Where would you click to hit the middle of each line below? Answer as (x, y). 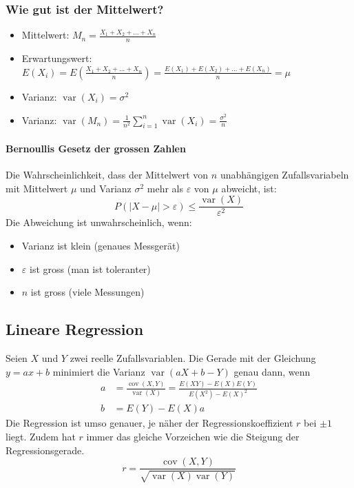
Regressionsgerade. (45, 450)
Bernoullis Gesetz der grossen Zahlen (96, 148)
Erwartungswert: (57, 58)
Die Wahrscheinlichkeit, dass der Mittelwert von (107, 175)
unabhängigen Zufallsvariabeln (284, 175)
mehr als (165, 188)
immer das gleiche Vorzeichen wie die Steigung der (193, 436)
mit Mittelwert (37, 188)
